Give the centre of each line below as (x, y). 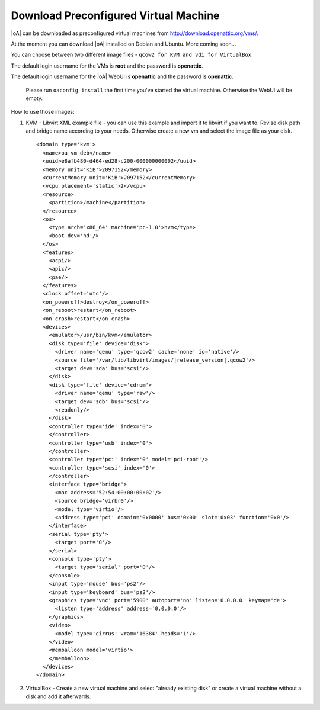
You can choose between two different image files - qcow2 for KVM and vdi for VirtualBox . (132, 55)
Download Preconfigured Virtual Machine (115, 15)
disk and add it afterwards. (58, 696)
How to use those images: (43, 112)
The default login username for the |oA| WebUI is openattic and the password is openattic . (122, 76)
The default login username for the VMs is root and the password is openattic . (107, 66)
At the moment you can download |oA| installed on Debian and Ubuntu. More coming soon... (124, 44)
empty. (34, 98)
